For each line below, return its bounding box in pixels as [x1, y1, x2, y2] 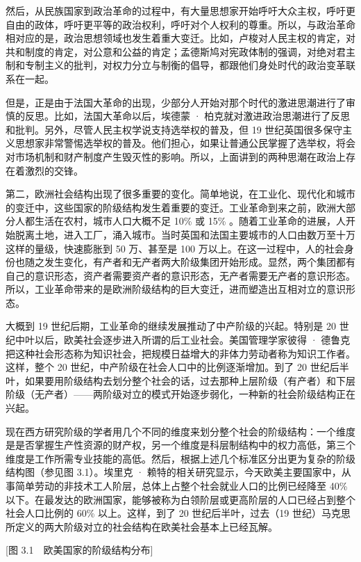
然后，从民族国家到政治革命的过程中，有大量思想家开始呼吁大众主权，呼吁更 [6, 3, 355, 17]
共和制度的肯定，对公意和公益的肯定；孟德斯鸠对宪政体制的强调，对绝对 [6, 44, 336, 58]
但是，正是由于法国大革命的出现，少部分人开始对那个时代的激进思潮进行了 [6, 95, 346, 109]
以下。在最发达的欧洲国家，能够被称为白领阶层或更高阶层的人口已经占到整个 [6, 492, 355, 506]
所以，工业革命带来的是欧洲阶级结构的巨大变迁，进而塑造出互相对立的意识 [6, 282, 346, 296]
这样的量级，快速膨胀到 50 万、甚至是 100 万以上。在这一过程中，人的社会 [6, 241, 344, 255]
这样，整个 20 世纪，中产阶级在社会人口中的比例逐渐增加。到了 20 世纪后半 [6, 360, 349, 374]
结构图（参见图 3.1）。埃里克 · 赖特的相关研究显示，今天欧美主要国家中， [6, 465, 342, 479]
